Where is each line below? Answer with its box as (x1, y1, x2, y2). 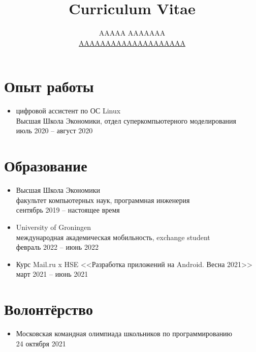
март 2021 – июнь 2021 (16, 269, 88, 279)
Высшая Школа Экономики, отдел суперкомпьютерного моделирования (16, 115, 237, 126)
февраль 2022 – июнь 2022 (16, 242, 99, 252)
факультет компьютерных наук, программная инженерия (16, 194, 190, 205)
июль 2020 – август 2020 (16, 125, 93, 136)
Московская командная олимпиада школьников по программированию (16, 328, 233, 339)
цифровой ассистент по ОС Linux (16, 105, 121, 116)
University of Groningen (16, 221, 91, 232)
